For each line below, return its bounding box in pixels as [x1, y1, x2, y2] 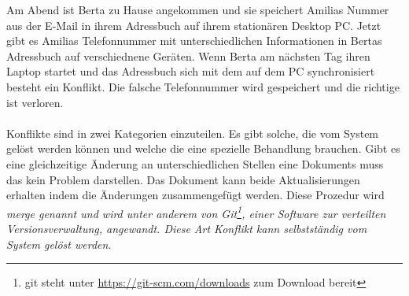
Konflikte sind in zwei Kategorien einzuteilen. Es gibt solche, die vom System [6, 124, 379, 141]
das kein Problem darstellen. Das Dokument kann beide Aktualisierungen [6, 171, 360, 187]
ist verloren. [6, 94, 64, 110]
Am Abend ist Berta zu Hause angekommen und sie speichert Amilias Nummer [6, 2, 389, 17]
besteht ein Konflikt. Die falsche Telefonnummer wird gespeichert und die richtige [6, 78, 400, 94]
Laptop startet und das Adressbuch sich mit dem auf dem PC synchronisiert [6, 63, 375, 80]
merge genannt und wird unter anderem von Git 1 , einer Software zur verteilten [6, 202, 386, 221]
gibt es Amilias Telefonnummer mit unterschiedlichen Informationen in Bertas [6, 32, 382, 49]
